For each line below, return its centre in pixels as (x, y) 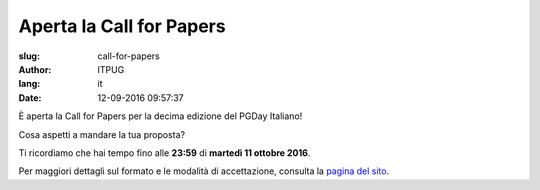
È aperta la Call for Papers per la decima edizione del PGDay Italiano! (160, 116)
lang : (29, 84)
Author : (35, 69)
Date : (30, 97)
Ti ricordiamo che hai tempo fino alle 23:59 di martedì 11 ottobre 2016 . (164, 152)
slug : (29, 56)
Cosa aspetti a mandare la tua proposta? (101, 134)
